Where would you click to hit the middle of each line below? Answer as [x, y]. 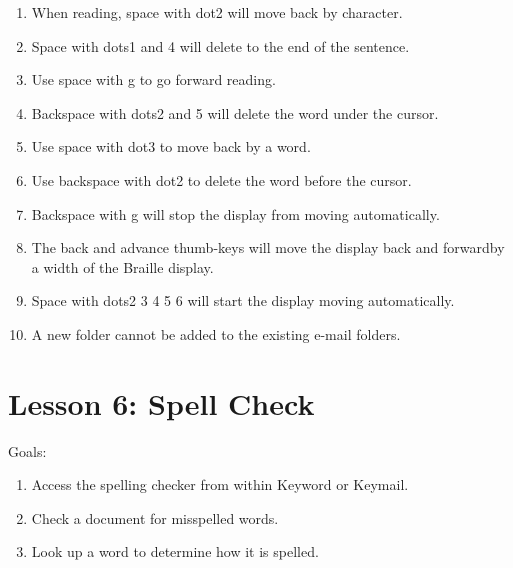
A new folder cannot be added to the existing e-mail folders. [216, 333]
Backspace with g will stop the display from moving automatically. [235, 213]
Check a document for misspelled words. [155, 517]
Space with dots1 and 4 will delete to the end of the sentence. [220, 45]
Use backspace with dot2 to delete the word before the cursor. [221, 179]
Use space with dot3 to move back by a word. [171, 146]
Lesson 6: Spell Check [161, 402]
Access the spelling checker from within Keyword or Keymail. [220, 484]
